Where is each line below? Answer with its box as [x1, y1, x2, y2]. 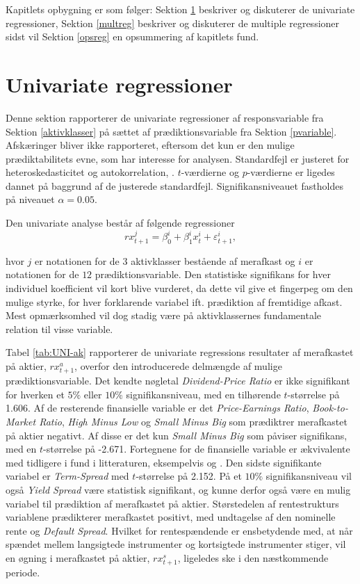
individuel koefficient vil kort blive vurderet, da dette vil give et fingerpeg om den [6, 281, 353, 295]
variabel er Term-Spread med [6, 469, 129, 483]
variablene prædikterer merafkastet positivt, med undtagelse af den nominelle [6, 510, 336, 524]
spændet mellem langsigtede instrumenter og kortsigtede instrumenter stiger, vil [6, 537, 346, 551]
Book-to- [312, 400, 348, 415]
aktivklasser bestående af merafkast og [131, 253, 295, 268]
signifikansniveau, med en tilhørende [126, 387, 281, 401]
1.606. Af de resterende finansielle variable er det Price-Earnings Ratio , [6, 400, 309, 415]
